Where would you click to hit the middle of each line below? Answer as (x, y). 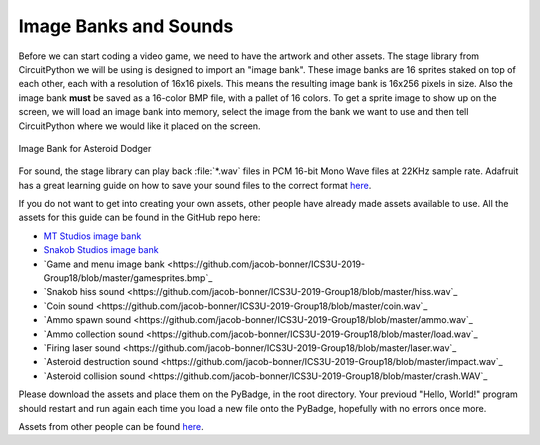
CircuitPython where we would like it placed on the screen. (139, 126)
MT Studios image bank (92, 236)
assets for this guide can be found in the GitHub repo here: (139, 217)
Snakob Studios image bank (101, 250)
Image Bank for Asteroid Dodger (85, 148)
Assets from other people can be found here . (111, 426)
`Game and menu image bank (104, 264)
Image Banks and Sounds (126, 26)
